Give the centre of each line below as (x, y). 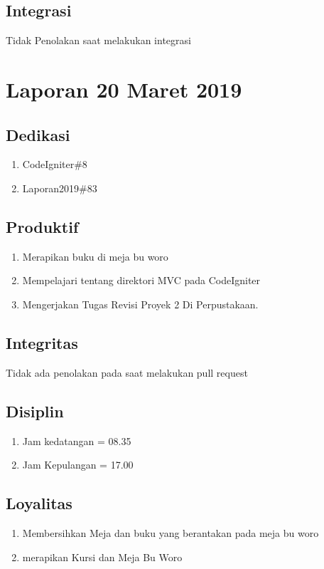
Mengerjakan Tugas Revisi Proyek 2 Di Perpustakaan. (140, 304)
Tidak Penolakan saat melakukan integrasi (98, 40)
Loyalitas (39, 503)
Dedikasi (38, 134)
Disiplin (35, 411)
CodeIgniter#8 (55, 164)
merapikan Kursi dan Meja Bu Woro (102, 557)
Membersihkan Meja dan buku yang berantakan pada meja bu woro (171, 532)
